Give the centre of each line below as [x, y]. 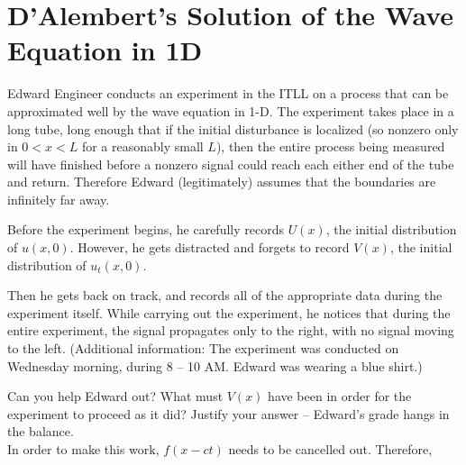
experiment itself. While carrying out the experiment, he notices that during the [229, 312]
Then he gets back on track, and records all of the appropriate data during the [225, 295]
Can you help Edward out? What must [115, 396]
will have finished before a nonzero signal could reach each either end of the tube [231, 164]
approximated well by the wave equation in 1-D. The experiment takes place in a [231, 110]
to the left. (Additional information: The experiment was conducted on [203, 348]
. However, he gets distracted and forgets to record [210, 247]
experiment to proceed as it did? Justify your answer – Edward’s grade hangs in [228, 413]
